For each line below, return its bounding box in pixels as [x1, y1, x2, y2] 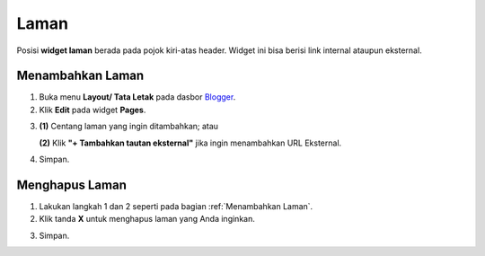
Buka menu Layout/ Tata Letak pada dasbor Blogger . [39, 92, 236, 102]
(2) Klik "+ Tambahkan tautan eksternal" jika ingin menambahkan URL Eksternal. [39, 137, 342, 148]
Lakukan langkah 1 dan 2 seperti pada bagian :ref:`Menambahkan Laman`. [39, 200, 313, 211]
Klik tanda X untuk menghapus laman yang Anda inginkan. [39, 214, 255, 225]
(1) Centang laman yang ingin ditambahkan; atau [39, 121, 219, 132]
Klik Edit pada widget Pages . [39, 104, 146, 115]
